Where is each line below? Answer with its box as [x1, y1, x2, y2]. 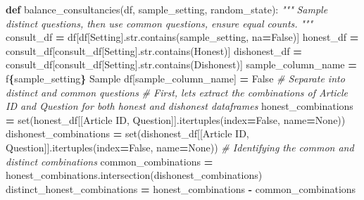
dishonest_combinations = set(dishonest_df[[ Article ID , [6, 126, 249, 141]
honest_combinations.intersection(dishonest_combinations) [6, 168, 263, 182]
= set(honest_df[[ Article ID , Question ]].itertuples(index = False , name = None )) [6, 112, 346, 127]
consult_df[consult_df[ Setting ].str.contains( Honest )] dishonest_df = [6, 43, 302, 58]
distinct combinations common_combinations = [6, 154, 213, 168]
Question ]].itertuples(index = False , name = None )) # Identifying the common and [6, 139, 354, 154]
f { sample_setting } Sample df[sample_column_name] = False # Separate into [6, 70, 345, 85]
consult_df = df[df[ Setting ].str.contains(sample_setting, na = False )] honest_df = [6, 30, 359, 44]
